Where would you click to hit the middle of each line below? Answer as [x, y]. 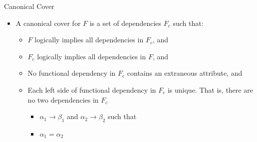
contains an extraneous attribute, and [185, 73]
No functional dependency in [72, 73]
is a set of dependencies [126, 23]
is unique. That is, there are [210, 89]
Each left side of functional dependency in [92, 89]
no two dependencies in [63, 99]
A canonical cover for [48, 23]
